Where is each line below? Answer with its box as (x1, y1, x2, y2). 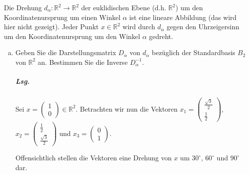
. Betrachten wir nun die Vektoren (76, 103, 178, 114)
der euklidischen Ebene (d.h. (81, 2, 166, 12)
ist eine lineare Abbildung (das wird (129, 12, 237, 22)
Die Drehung (4, 2, 42, 12)
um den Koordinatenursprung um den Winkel (4, 31, 140, 41)
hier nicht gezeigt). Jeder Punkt (4, 21, 99, 32)
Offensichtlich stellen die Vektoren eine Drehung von (15, 153, 172, 163)
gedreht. (149, 31, 173, 41)
